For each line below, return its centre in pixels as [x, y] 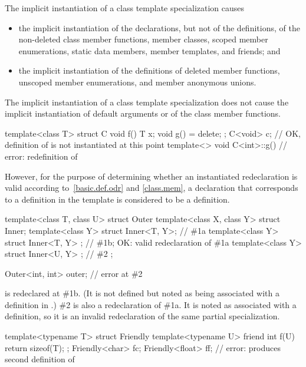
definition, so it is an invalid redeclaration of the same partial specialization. [142, 316]
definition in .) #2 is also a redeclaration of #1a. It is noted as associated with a [151, 304]
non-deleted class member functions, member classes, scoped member [143, 39]
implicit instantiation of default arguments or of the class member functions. [143, 113]
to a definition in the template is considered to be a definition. [117, 199]
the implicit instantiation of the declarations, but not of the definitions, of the [159, 27]
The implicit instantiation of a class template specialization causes [125, 8]
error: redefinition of [41, 156]
